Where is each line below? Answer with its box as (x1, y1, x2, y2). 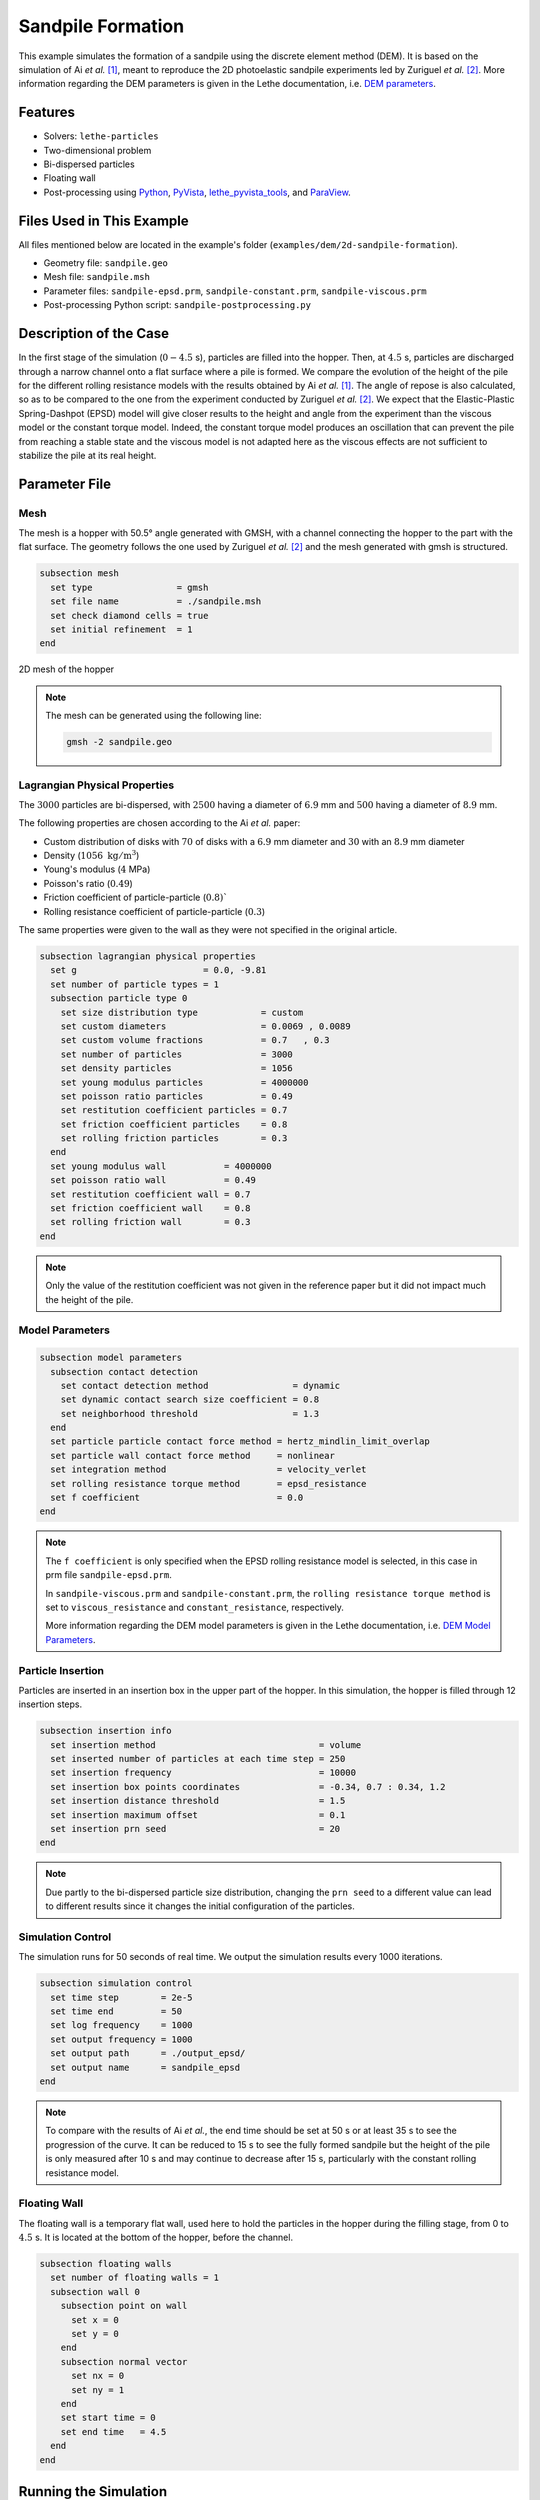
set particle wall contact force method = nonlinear (50, 1450, 335, 1461)
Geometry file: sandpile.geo (43, 257, 169, 269)
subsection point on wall (60, 2300, 188, 2312)
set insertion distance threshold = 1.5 (50, 1795, 346, 1807)
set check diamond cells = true (50, 610, 209, 621)
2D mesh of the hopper (18, 663, 115, 675)
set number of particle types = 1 (50, 978, 220, 990)
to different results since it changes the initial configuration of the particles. (45, 1900, 355, 1912)
